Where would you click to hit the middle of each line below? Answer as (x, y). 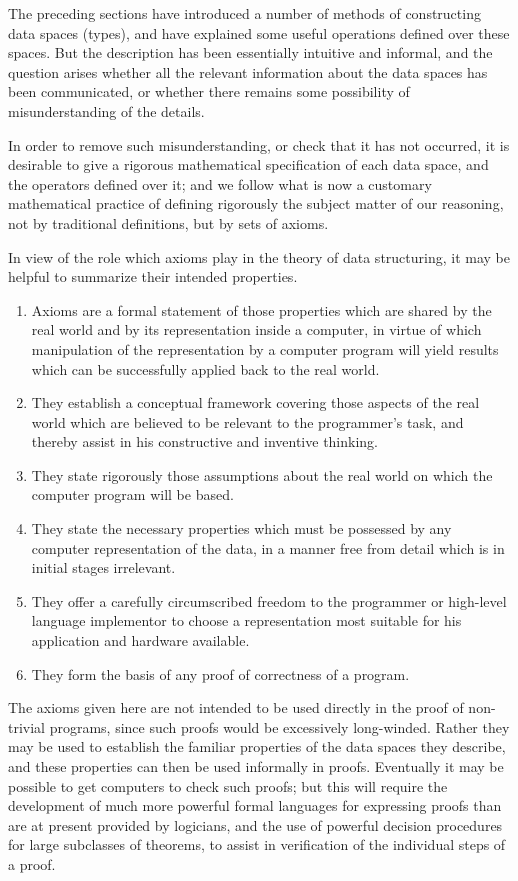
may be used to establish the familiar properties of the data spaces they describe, (257, 746)
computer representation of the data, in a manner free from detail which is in (268, 547)
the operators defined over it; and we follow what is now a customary (220, 183)
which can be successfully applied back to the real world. (205, 368)
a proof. (32, 863)
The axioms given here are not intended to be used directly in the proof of (236, 707)
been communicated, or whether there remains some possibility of (209, 91)
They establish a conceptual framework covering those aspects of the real (255, 402)
